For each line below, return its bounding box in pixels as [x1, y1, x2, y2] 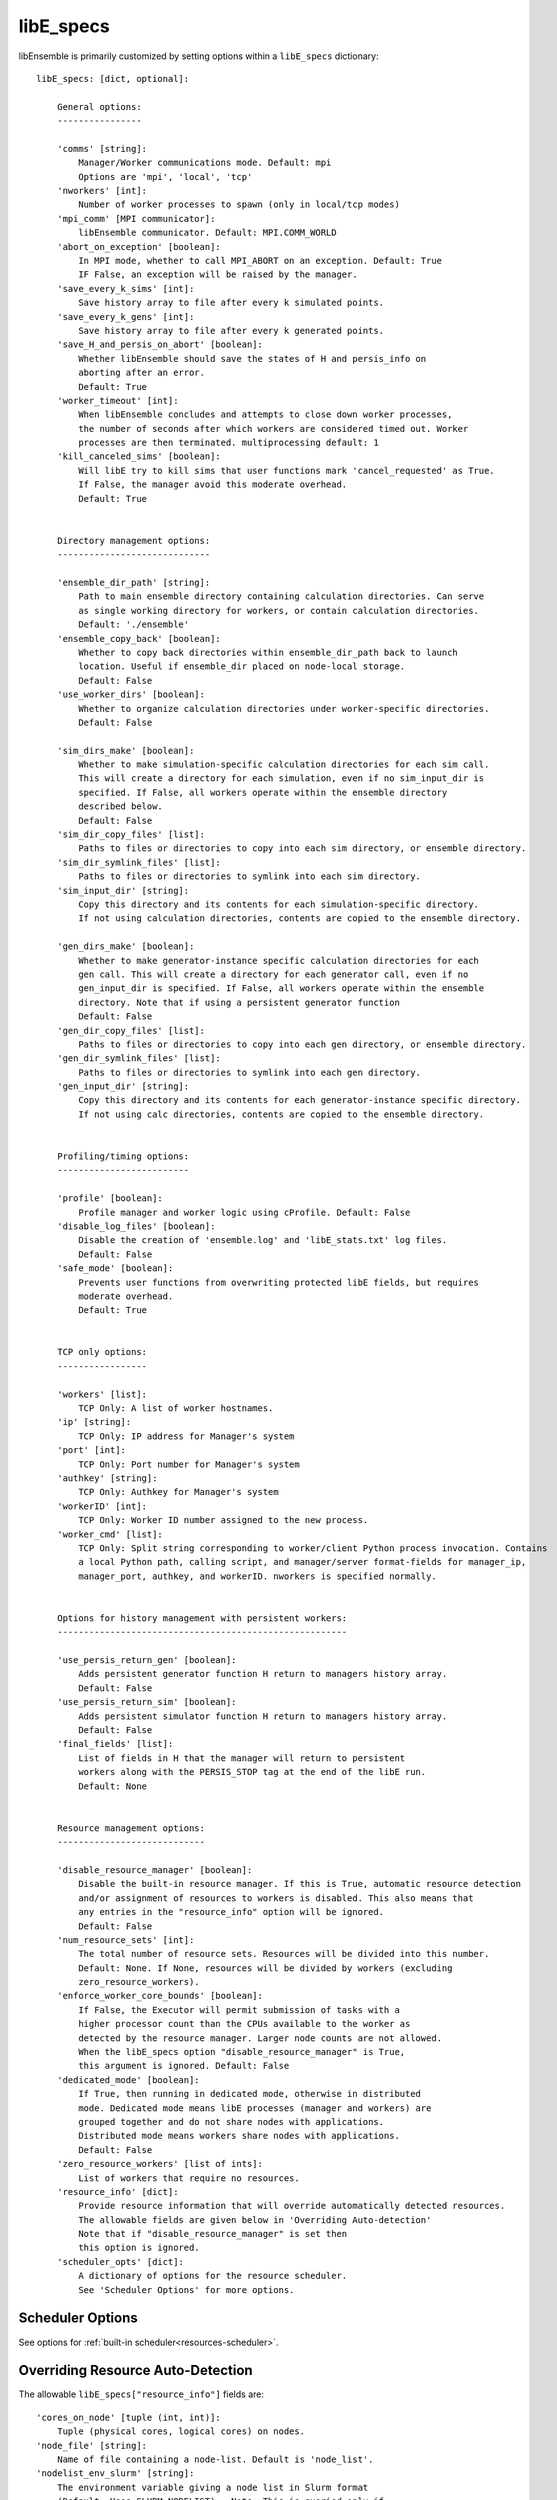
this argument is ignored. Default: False [78, 2060, 290, 2072]
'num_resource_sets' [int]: [56, 1934, 195, 1945]
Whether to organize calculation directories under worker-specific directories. [78, 703, 490, 714]
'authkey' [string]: [56, 1473, 158, 1484]
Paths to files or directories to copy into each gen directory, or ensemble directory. [78, 1038, 527, 1050]
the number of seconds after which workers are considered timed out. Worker [78, 423, 469, 434]
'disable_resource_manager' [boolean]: [56, 1864, 253, 1875]
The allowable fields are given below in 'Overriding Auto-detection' [78, 2214, 432, 2225]
